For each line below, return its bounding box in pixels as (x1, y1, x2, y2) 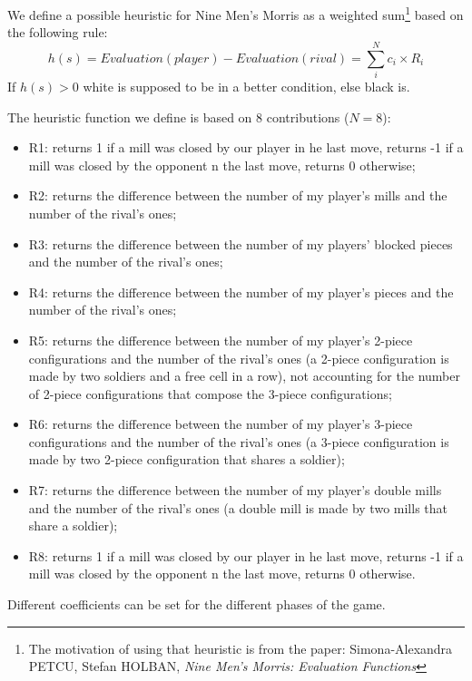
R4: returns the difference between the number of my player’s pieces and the (28, 282, 454, 301)
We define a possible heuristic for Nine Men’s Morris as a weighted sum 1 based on (7, 3, 464, 24)
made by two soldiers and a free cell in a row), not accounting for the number (28, 366, 460, 385)
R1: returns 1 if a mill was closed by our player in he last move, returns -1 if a (28, 138, 464, 157)
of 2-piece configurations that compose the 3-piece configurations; (28, 384, 392, 403)
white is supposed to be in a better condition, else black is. (83, 76, 410, 95)
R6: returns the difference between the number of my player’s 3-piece (28, 414, 413, 433)
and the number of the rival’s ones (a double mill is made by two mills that (28, 498, 447, 517)
